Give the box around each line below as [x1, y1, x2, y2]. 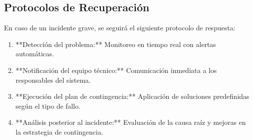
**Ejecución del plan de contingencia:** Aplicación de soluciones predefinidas [15, 91, 250, 101]
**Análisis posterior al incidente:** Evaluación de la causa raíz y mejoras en [15, 117, 246, 127]
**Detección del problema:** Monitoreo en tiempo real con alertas [15, 39, 216, 49]
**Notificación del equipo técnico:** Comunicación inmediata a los [15, 65, 217, 75]
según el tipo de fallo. [15, 100, 81, 111]
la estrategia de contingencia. [15, 126, 103, 137]
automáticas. [15, 48, 54, 59]
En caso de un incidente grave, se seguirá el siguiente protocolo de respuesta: [4, 23, 235, 33]
